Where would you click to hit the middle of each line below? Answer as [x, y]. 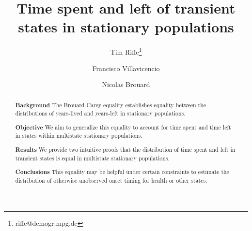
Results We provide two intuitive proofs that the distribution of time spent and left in [125, 149]
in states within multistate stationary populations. [79, 136]
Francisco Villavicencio [126, 68]
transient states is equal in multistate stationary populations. [92, 158]
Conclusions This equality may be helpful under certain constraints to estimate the [122, 172]
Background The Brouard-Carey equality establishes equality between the [111, 105]
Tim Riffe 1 [126, 51]
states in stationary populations [126, 27]
